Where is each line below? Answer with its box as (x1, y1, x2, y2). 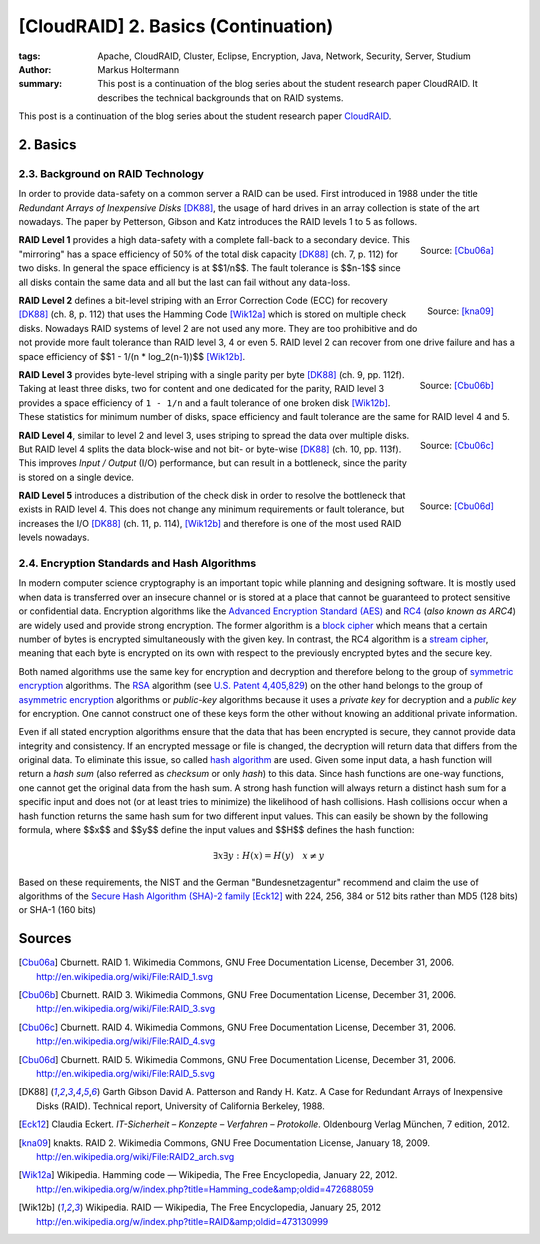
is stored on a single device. (18, 471, 135, 483)
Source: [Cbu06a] (420, 245, 494, 257)
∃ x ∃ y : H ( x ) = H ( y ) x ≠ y (213, 850, 325, 862)
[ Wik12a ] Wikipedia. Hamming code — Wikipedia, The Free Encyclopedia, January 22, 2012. (18, 1169, 398, 1181)
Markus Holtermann (97, 63, 180, 75)
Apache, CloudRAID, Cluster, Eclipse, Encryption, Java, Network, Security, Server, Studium (97, 50, 472, 62)
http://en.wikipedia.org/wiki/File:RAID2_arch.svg (36, 1150, 235, 1162)
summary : (18, 78, 63, 90)
